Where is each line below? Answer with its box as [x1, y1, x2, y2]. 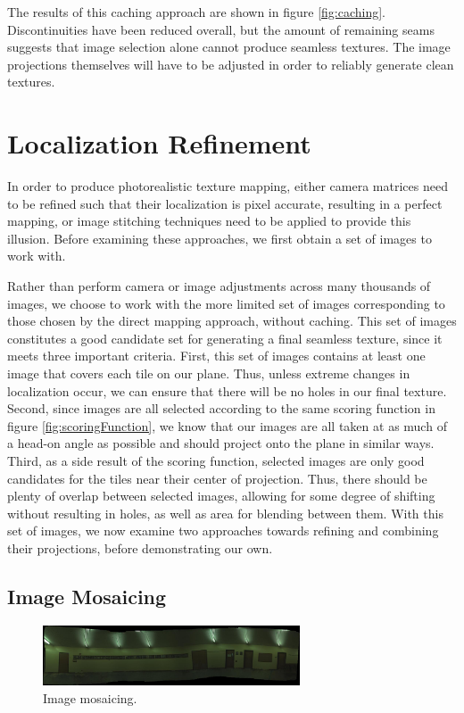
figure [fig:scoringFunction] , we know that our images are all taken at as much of [7, 416, 447, 435]
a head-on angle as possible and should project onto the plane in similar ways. [7, 434, 435, 452]
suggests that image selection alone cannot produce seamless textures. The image [7, 37, 451, 56]
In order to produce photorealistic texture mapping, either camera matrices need [7, 177, 448, 195]
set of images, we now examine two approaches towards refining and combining [7, 521, 439, 540]
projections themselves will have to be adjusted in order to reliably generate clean [7, 54, 454, 73]
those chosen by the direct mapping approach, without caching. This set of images [7, 311, 457, 330]
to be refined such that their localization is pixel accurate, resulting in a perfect [7, 194, 443, 212]
